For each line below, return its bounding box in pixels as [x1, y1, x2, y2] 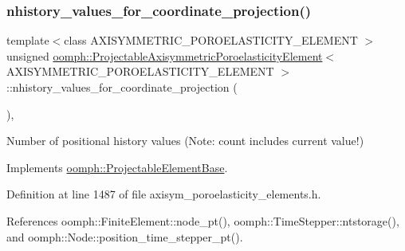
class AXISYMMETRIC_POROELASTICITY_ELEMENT [64, 32, 358, 49]
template [6, 32, 49, 49]
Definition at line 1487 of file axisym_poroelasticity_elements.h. [6, 186, 321, 202]
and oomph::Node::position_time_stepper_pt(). [6, 228, 243, 245]
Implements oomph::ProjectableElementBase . [6, 159, 228, 175]
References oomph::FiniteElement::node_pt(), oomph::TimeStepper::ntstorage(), [6, 212, 399, 229]
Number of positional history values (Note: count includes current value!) [6, 132, 364, 149]
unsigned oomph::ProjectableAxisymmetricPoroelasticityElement [6, 47, 323, 64]
